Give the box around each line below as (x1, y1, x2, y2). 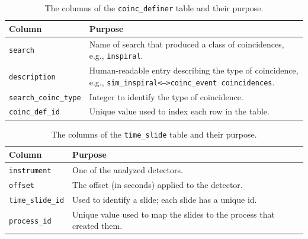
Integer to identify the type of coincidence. (89, 90, 243, 103)
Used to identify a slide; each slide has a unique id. (72, 193, 257, 205)
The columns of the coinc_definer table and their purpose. (44, 2, 264, 14)
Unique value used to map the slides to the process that (72, 208, 275, 220)
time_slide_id (9, 196, 65, 205)
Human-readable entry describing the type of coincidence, (89, 64, 299, 76)
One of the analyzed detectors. (72, 164, 183, 176)
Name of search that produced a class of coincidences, (89, 37, 284, 50)
